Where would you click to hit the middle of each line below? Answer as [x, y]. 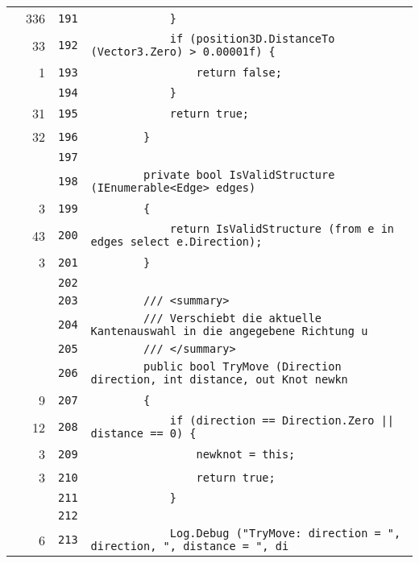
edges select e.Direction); [176, 242]
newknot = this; [246, 454]
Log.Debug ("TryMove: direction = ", [285, 533]
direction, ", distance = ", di [190, 546]
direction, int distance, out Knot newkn [219, 379]
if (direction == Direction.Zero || [282, 420]
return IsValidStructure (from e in [282, 229]
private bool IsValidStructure [239, 175]
